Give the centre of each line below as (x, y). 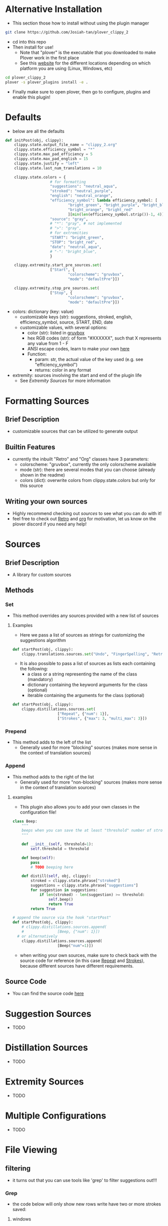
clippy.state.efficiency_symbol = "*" (54, 149)
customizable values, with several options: (63, 327)
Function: (37, 354)
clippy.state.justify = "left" (47, 163)
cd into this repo (29, 41)
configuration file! (38, 812)
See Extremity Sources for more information (65, 380)
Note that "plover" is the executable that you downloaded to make (88, 52)
